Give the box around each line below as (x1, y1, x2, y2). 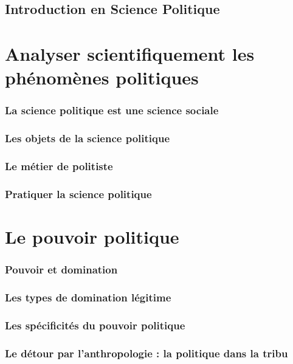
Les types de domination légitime (5, 289, 171, 304)
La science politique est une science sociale (5, 103, 219, 118)
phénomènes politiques (5, 65, 199, 90)
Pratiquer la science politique (5, 186, 152, 201)
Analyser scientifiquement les (5, 41, 255, 66)
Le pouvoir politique (5, 224, 179, 249)
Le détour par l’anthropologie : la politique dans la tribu (5, 345, 288, 360)
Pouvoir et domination (5, 262, 118, 277)
